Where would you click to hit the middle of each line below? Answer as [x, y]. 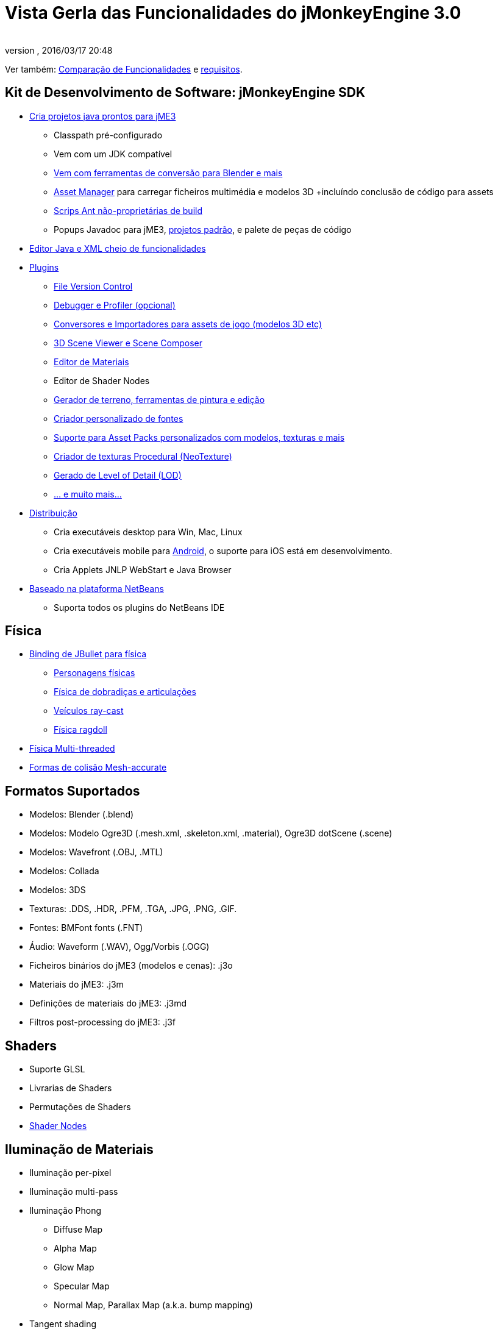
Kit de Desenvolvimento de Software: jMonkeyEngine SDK [185, 93]
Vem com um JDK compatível [113, 154]
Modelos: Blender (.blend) [82, 814]
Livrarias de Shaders [71, 1088]
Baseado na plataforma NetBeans [97, 588]
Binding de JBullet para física [88, 654]
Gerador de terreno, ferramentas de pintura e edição [159, 399]
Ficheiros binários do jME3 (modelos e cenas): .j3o [131, 966]
